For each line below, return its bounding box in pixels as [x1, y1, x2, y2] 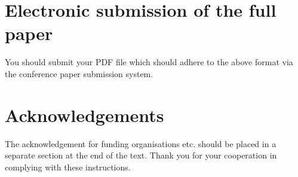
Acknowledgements [5, 102, 164, 127]
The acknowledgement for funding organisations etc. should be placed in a [5, 137, 277, 149]
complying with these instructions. [5, 160, 131, 173]
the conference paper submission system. [5, 67, 153, 80]
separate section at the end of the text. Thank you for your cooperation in [5, 149, 277, 161]
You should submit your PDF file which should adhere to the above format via [5, 56, 293, 68]
